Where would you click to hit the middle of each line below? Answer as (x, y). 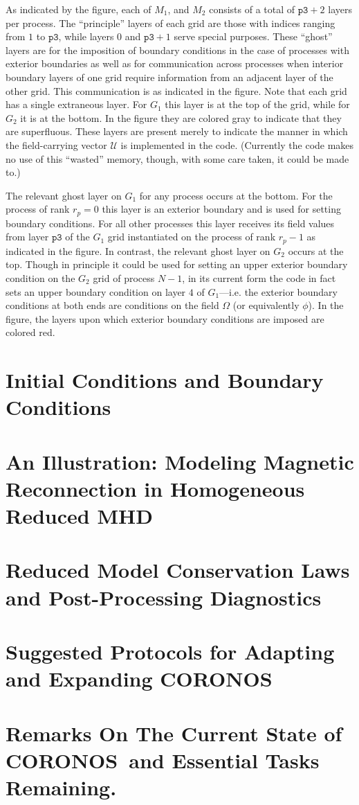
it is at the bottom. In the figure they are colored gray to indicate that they (181, 117)
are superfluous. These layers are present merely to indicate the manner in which (177, 131)
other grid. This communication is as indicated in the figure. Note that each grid (176, 90)
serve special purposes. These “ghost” (253, 36)
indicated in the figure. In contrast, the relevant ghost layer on (138, 250)
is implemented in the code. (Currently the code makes (237, 144)
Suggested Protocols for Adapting (170, 652)
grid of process (124, 278)
